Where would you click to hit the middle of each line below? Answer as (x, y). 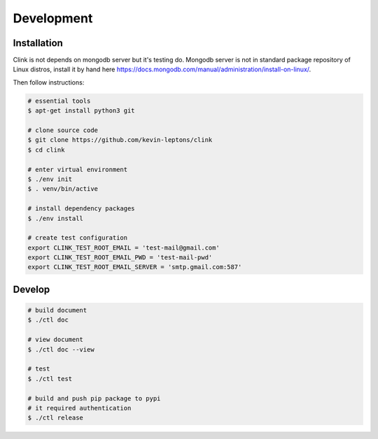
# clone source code (63, 130)
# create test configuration (78, 238)
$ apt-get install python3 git (82, 111)
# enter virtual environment (78, 169)
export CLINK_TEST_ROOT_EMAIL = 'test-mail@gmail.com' (124, 247)
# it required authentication (79, 408)
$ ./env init (50, 179)
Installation (38, 43)
